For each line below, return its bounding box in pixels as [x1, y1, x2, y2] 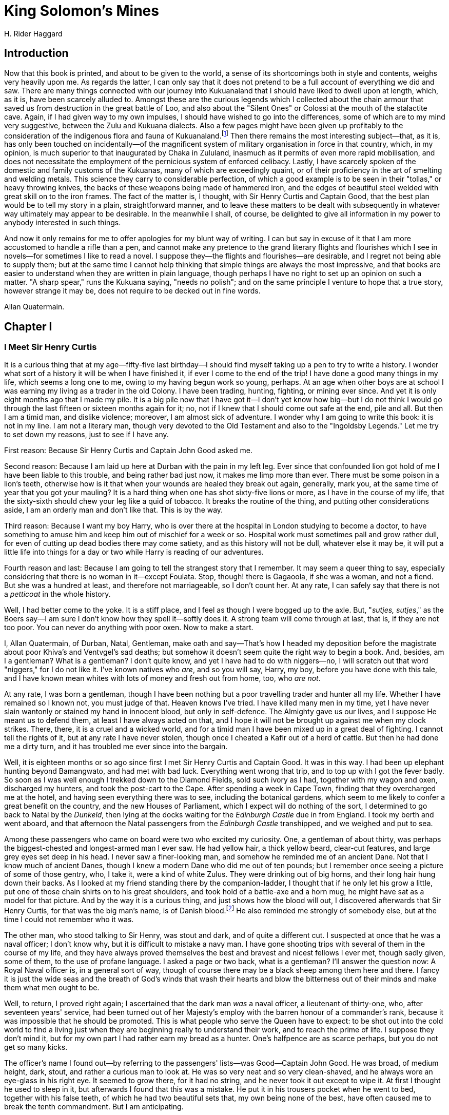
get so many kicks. [4, 1043, 68, 1052]
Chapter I [4, 320, 52, 333]
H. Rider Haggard [4, 29, 63, 38]
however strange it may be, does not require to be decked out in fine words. [4, 286, 261, 296]
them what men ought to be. [4, 983, 100, 992]
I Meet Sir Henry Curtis [4, 342, 97, 353]
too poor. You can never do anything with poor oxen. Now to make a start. [4, 623, 253, 632]
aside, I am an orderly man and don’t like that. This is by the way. [4, 505, 223, 515]
